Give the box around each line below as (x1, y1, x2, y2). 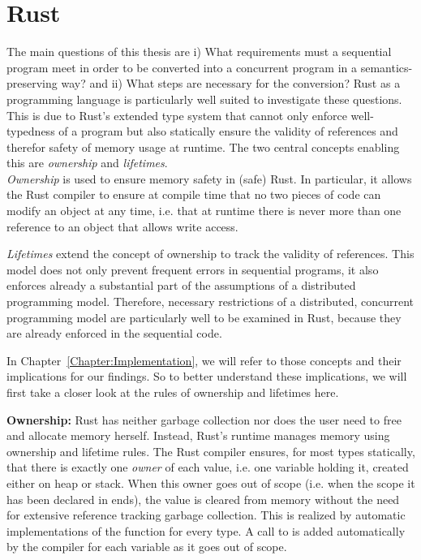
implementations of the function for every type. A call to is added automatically (6, 522, 406, 539)
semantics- (360, 58, 413, 75)
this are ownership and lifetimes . (6, 154, 168, 171)
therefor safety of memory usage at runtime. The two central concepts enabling (6, 138, 400, 155)
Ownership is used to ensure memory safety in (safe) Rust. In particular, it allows (6, 170, 412, 187)
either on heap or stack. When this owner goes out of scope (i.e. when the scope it (6, 474, 415, 491)
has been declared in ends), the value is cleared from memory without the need (6, 490, 400, 507)
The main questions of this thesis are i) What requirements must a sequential (6, 43, 392, 60)
